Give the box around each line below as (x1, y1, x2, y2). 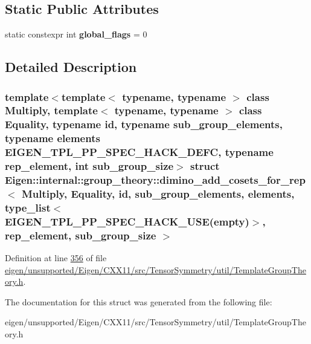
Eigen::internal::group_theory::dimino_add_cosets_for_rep (5, 172, 306, 187)
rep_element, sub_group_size (5, 227, 156, 242)
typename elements (5, 131, 100, 146)
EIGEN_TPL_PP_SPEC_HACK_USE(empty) (5, 213, 249, 229)
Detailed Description (5, 57, 137, 76)
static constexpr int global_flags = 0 (5, 28, 147, 41)
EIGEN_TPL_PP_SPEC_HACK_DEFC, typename (5, 144, 274, 160)
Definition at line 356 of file (5, 252, 107, 264)
